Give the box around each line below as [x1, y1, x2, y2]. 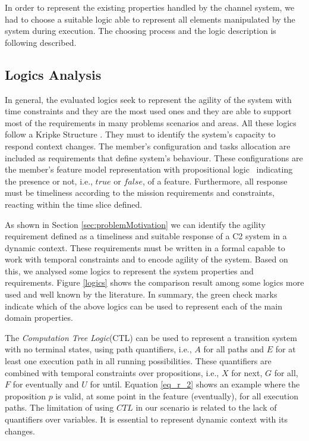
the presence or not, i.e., [5, 174, 93, 187]
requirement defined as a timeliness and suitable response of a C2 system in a [5, 230, 287, 242]
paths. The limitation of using [5, 401, 114, 414]
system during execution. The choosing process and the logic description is [5, 24, 276, 37]
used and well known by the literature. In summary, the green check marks [5, 288, 278, 301]
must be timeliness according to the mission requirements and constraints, [5, 186, 275, 199]
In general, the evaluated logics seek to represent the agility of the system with [5, 93, 292, 105]
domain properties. [5, 311, 73, 324]
